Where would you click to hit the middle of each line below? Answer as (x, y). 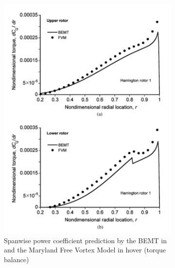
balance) (17, 259)
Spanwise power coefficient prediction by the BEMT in (85, 240)
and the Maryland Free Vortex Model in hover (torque (85, 250)
